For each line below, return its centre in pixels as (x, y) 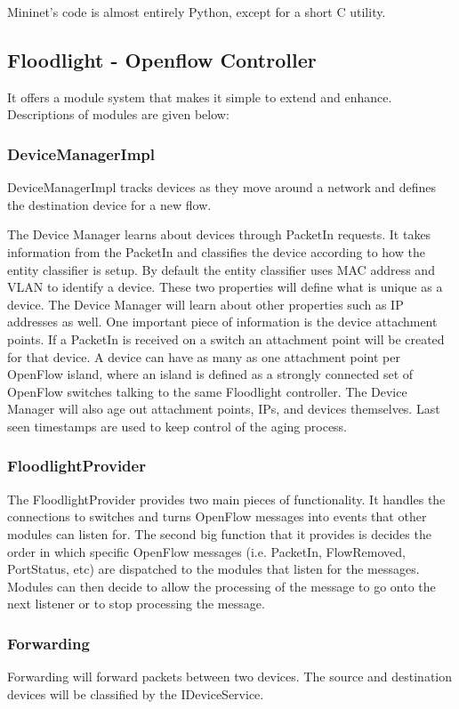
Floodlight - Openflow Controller (162, 59)
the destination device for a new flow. (109, 204)
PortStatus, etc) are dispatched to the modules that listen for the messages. (213, 569)
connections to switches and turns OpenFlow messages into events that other (217, 516)
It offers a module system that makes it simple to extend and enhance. (200, 97)
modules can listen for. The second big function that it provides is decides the (219, 533)
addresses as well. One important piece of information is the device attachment (222, 322)
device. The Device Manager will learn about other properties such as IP (205, 304)
